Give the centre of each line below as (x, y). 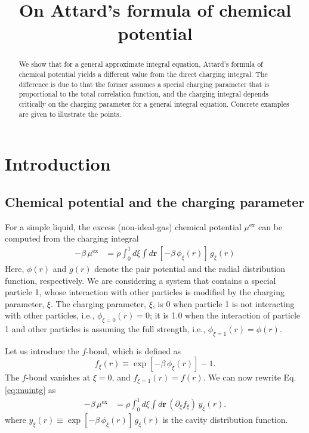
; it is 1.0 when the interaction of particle (225, 315)
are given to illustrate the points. (70, 114)
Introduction (58, 164)
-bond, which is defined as (134, 350)
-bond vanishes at (58, 377)
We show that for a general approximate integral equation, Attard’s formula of (141, 64)
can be (270, 226)
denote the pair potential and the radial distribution (190, 268)
